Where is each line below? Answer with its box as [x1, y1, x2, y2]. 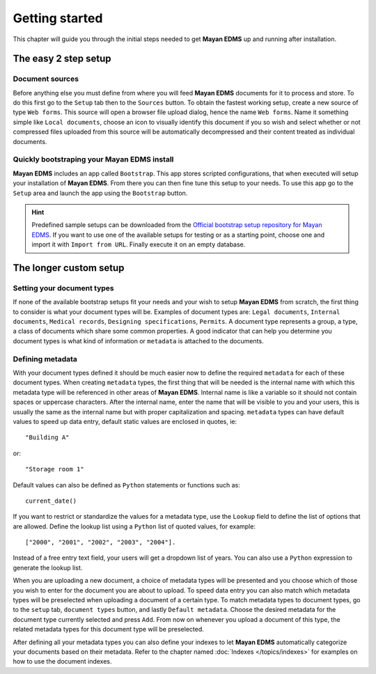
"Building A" [25, 434, 70, 441]
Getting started [13, 10, 103, 26]
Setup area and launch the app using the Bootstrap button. [13, 189, 188, 197]
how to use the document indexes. [13, 657, 112, 666]
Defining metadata [13, 354, 78, 363]
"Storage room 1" [25, 465, 84, 473]
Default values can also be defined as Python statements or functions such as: [13, 480, 240, 489]
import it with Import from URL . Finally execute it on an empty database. [31, 240, 246, 249]
